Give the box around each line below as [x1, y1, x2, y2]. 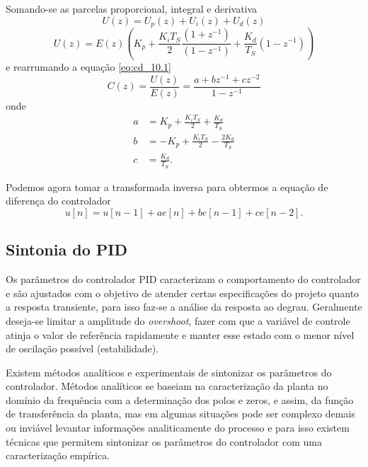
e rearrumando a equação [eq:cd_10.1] [6, 59, 171, 74]
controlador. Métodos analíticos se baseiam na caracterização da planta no [6, 379, 328, 393]
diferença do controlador [6, 193, 111, 208]
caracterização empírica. [6, 448, 110, 463]
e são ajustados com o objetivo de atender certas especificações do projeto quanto [6, 285, 360, 300]
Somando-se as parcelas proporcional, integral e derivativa [6, 1, 258, 16]
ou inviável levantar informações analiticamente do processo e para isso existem [6, 420, 350, 435]
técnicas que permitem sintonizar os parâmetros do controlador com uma [6, 434, 322, 449]
